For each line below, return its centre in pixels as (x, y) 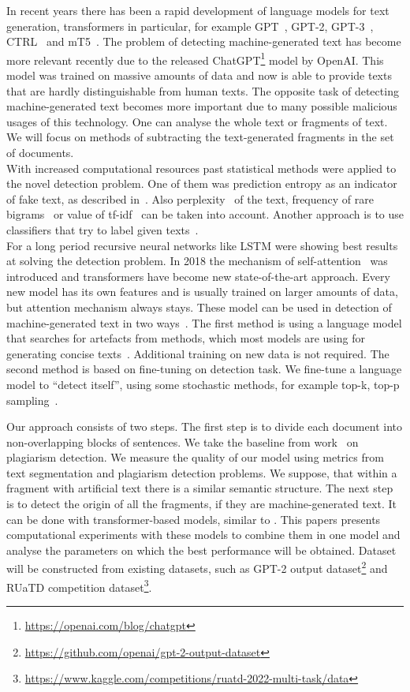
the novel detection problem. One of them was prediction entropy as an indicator (202, 183)
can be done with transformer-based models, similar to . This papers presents (194, 519)
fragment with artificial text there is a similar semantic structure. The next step (200, 488)
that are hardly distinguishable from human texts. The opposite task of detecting (203, 90)
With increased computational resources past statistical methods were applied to (201, 168)
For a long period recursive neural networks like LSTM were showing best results (202, 245)
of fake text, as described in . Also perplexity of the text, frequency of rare (190, 198)
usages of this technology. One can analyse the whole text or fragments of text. (197, 121)
